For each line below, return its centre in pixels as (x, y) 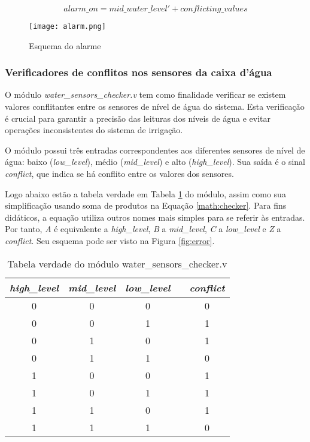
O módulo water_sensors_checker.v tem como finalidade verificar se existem (145, 94)
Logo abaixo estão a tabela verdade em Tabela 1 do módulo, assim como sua (145, 193)
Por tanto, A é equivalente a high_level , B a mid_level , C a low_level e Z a (143, 229)
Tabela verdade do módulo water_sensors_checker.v (117, 263)
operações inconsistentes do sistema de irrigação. (94, 130)
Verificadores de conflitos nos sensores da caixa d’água (139, 72)
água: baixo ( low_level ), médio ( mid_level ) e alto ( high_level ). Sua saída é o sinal (155, 162)
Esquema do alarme (65, 45)
